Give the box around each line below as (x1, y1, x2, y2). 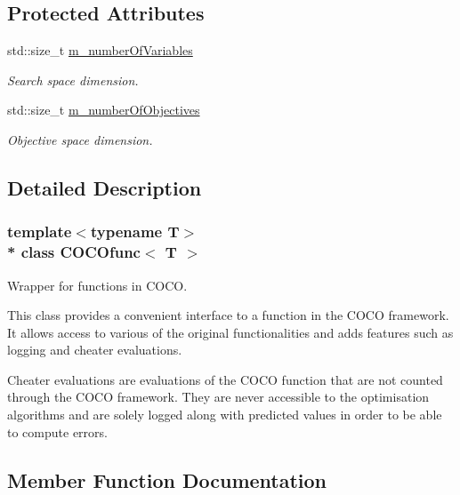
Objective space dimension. (7, 130, 153, 148)
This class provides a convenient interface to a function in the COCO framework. (7, 306, 449, 324)
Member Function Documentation (7, 466, 327, 493)
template (7, 220, 72, 243)
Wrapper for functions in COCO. (7, 275, 188, 294)
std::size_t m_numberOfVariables (7, 41, 193, 60)
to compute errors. (7, 422, 108, 441)
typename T (90, 220, 180, 243)
